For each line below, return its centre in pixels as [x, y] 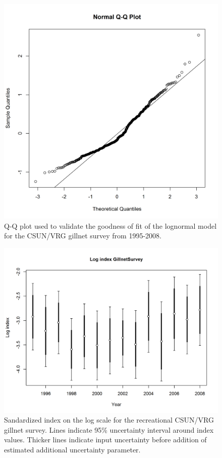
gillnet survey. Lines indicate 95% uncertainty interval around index [109, 429]
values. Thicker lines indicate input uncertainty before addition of [105, 440]
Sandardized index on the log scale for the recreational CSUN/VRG [109, 420]
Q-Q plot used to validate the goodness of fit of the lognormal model [110, 225]
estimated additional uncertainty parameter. [72, 450]
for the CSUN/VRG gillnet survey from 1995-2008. [83, 236]
